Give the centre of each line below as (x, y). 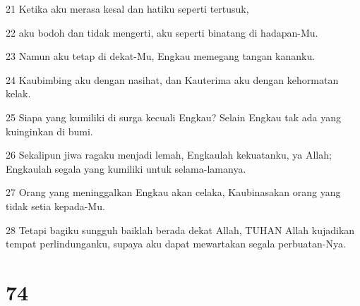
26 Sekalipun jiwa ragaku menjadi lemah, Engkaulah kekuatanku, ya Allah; (169, 155)
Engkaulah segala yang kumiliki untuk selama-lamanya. (126, 168)
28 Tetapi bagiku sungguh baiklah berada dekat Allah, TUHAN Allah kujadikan (180, 229)
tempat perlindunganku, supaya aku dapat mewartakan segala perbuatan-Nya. (176, 244)
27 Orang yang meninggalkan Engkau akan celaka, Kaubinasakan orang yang (173, 192)
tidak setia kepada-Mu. (55, 206)
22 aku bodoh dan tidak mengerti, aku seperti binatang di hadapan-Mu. (162, 32)
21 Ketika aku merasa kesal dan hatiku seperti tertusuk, (127, 8)
